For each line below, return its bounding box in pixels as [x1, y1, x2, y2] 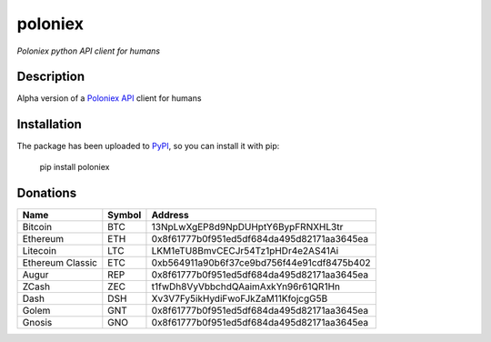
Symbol [107, 208, 142, 221]
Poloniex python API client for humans [16, 45, 161, 56]
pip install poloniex [39, 161, 110, 172]
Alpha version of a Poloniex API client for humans [16, 93, 202, 104]
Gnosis [22, 316, 53, 328]
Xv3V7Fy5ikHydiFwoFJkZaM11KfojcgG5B [151, 292, 328, 305]
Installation [16, 116, 82, 132]
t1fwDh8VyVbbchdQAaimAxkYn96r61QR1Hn [151, 280, 341, 293]
